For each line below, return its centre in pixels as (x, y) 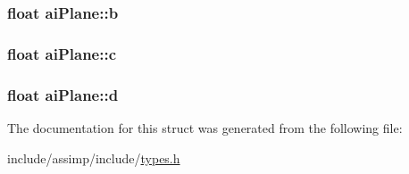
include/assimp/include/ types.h (94, 157)
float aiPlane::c (62, 53)
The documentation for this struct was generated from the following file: (205, 127)
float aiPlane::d (63, 94)
